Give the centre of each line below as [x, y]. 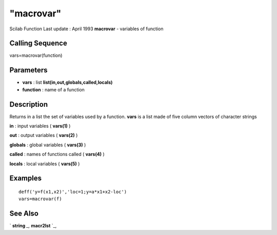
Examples [26, 178]
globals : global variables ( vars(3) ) [48, 145]
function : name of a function [53, 89]
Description [29, 104]
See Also [24, 214]
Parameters [28, 70]
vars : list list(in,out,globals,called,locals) [67, 83]
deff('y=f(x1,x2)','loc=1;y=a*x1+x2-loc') [73, 192]
